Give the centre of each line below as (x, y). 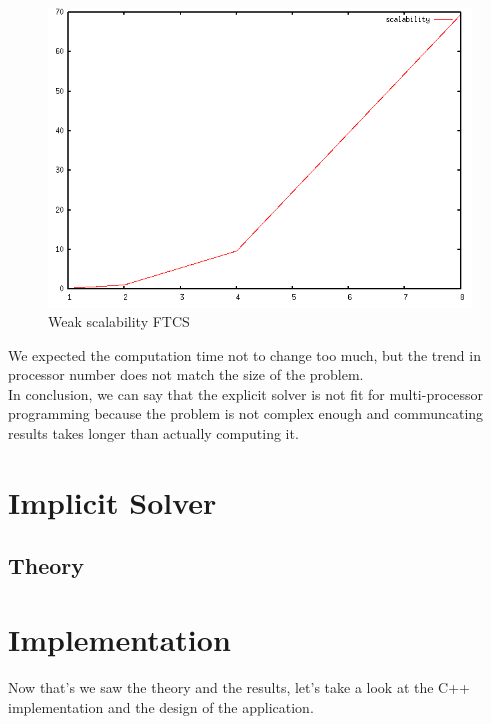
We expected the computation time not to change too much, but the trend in (244, 354)
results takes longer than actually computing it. (153, 433)
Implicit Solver (112, 501)
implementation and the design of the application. (161, 706)
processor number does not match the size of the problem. (186, 374)
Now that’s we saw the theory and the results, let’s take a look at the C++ (239, 686)
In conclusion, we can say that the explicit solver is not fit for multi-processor (246, 393)
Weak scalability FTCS (119, 321)
